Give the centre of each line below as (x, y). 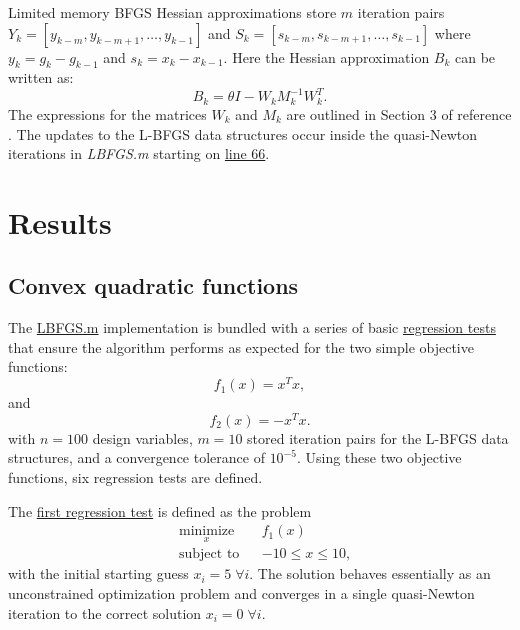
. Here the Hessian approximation (326, 56)
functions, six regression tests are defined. (135, 477)
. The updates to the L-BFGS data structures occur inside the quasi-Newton (242, 133)
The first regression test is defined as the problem (160, 510)
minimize (207, 531)
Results (60, 221)
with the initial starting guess (98, 573)
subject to (209, 554)
